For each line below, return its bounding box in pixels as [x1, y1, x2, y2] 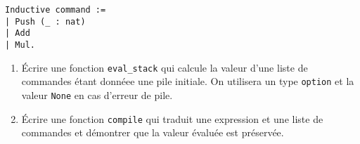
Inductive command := [5, 5, 106, 15]
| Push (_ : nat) [5, 16, 86, 27]
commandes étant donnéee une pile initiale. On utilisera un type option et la [21, 74, 354, 89]
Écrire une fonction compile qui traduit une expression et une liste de [21, 111, 323, 126]
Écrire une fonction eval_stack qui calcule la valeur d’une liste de [21, 60, 308, 74]
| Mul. [5, 39, 35, 50]
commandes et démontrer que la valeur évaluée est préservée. [21, 125, 284, 140]
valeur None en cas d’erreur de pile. [21, 87, 173, 102]
